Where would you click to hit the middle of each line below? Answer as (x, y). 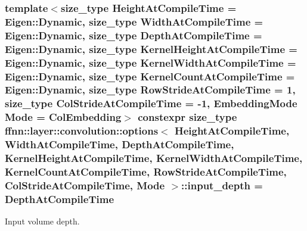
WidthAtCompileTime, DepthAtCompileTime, (120, 144)
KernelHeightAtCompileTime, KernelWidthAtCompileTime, (154, 158)
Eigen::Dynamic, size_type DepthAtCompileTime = (134, 35)
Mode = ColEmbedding (63, 117)
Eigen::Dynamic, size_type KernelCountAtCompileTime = (150, 76)
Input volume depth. (42, 221)
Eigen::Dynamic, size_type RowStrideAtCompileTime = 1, (150, 90)
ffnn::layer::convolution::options (82, 131)
